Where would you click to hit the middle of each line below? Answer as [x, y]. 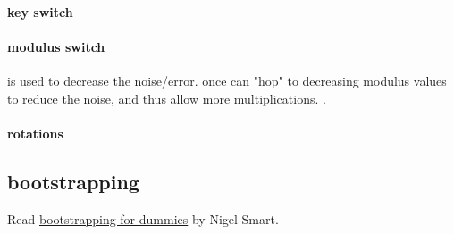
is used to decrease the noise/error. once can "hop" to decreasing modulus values [227, 80]
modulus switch [56, 46]
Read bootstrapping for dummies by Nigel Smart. [143, 218]
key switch [40, 11]
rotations [35, 133]
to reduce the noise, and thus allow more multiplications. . [167, 98]
